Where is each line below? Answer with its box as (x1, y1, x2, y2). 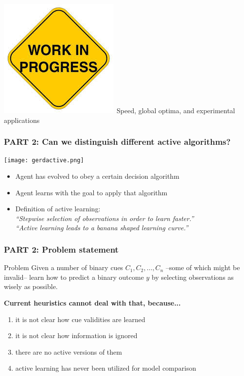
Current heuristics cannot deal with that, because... (4, 298, 181, 308)
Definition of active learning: (15, 204, 101, 214)
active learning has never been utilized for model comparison (15, 363, 196, 373)
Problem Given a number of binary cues (4, 262, 123, 273)
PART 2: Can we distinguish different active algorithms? (4, 136, 231, 148)
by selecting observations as (152, 272, 234, 282)
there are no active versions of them (15, 346, 122, 357)
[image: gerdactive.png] (4, 157, 84, 164)
